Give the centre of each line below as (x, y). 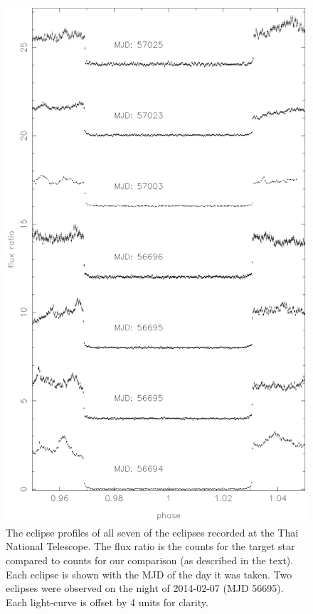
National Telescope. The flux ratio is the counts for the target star (150, 546)
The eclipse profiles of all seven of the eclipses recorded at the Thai (152, 532)
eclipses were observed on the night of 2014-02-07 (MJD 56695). (145, 588)
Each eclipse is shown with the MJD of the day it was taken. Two (149, 574)
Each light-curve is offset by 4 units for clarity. (107, 602)
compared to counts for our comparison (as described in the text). (150, 560)
